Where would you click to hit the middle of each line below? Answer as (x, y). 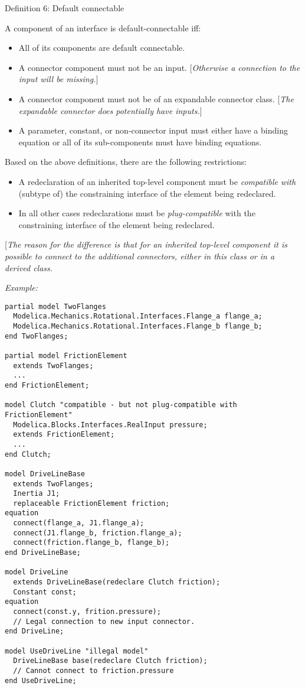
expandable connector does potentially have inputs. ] (110, 110)
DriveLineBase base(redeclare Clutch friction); (110, 661)
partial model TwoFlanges (55, 306)
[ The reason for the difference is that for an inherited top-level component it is (146, 244)
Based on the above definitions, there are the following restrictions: (126, 162)
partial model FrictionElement (66, 355)
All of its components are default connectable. (102, 48)
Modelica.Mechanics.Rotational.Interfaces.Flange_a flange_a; (138, 316)
